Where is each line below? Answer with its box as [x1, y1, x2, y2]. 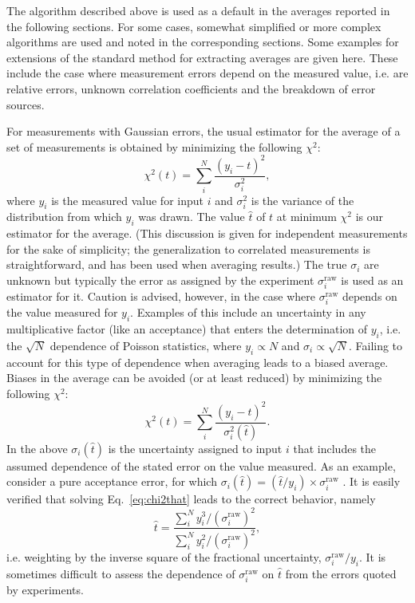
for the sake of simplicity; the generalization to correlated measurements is [6, 240, 370, 257]
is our [355, 208, 383, 225]
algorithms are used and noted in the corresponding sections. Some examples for [6, 33, 399, 50]
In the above [6, 439, 68, 456]
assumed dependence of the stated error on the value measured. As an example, [6, 457, 396, 474]
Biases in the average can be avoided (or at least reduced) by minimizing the [6, 369, 382, 386]
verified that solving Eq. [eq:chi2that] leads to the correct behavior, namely [6, 491, 376, 507]
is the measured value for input [51, 191, 204, 208]
